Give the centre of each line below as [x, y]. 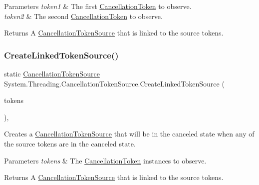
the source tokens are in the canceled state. [70, 143]
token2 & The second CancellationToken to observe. [83, 16]
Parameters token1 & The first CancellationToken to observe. [98, 6]
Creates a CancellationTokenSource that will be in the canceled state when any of [129, 134]
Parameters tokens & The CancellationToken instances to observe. [105, 160]
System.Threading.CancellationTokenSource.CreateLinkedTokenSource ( [114, 83]
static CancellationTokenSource [52, 73]
